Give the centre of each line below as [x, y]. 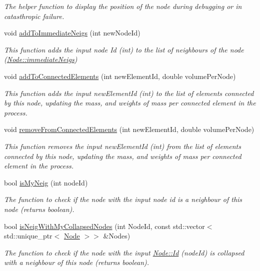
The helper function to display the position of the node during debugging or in [123, 6]
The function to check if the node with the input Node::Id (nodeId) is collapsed [124, 252]
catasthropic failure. [34, 16]
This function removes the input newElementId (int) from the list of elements [122, 146]
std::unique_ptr [28, 236]
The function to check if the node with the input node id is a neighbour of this [123, 199]
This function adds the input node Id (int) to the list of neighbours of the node [124, 49]
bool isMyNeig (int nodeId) [46, 182]
